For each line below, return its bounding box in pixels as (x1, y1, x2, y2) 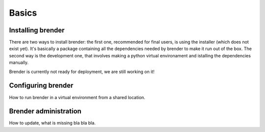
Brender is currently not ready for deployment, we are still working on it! (9, 69, 155, 75)
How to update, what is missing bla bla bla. (9, 120, 96, 126)
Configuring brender (9, 81, 74, 90)
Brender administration (9, 107, 82, 115)
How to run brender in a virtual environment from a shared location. (9, 94, 146, 100)
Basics (9, 7, 37, 18)
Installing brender (9, 26, 65, 34)
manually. (9, 59, 29, 66)
